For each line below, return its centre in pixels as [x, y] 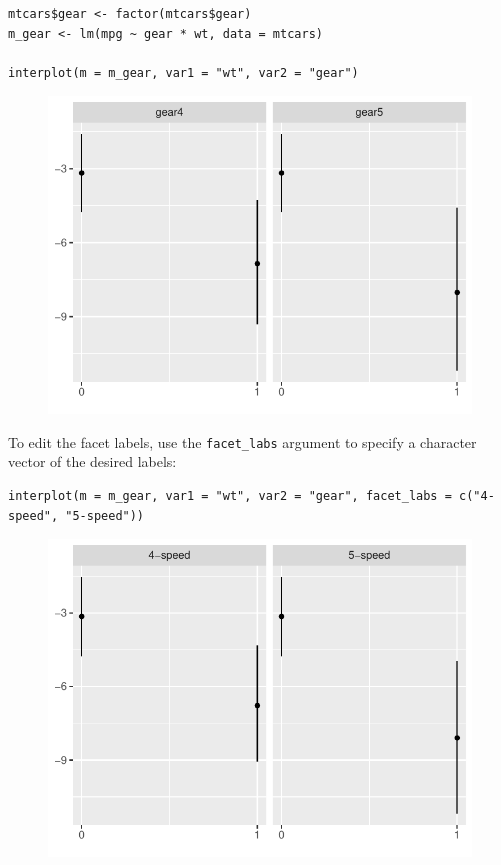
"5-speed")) [105, 515]
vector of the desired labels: [92, 461]
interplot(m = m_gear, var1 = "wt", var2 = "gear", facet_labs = [230, 495]
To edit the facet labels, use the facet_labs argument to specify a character [242, 441]
